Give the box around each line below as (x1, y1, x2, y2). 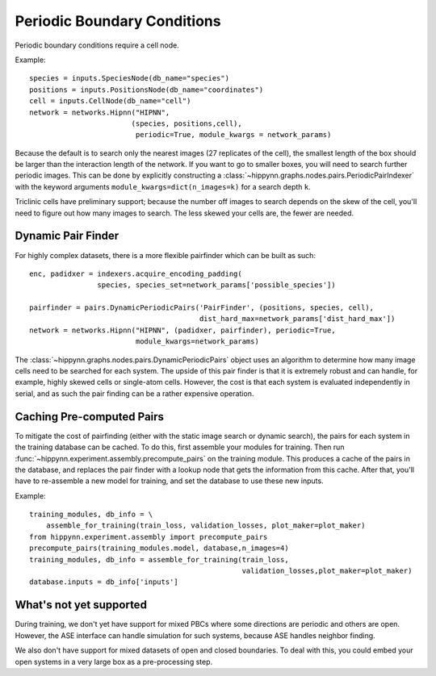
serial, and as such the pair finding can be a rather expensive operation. (15, 388, 254, 399)
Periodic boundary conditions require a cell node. (15, 40, 179, 50)
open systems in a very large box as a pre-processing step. (15, 657, 213, 666)
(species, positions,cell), (131, 119, 242, 128)
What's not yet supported (15, 598, 147, 612)
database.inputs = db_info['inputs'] (29, 578, 179, 586)
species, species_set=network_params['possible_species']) (97, 281, 336, 290)
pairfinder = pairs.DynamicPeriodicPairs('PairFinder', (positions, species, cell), (29, 303, 375, 312)
